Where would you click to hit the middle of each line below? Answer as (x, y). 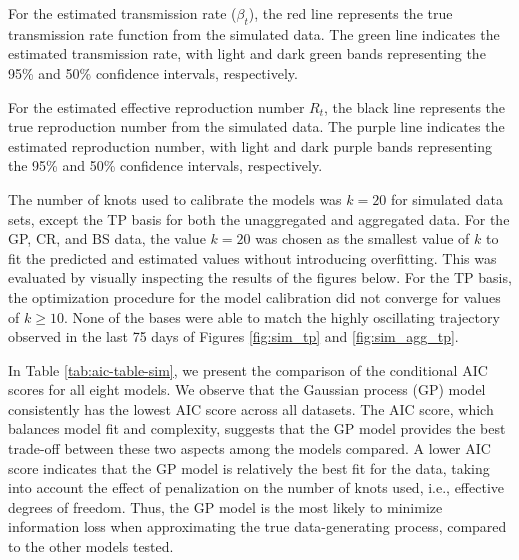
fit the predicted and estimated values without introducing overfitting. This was (252, 257)
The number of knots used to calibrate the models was (175, 198)
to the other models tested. (91, 546)
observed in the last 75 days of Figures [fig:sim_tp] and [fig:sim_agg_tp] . (233, 336)
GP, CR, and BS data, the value (107, 238)
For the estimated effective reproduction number (156, 106)
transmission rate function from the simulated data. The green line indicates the (254, 33)
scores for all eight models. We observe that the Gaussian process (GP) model (247, 389)
